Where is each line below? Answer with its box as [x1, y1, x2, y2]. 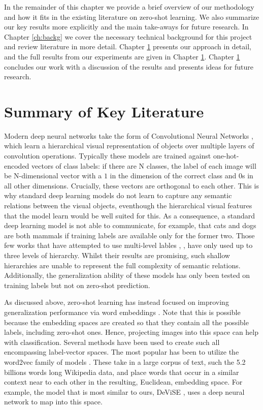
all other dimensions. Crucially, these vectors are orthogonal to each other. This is [4, 180, 259, 191]
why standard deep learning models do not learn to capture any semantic [4, 190, 232, 201]
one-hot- [213, 150, 239, 161]
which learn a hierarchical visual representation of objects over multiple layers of [4, 140, 254, 151]
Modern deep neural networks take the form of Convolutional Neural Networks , [4, 130, 253, 141]
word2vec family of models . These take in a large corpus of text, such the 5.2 [4, 356, 246, 367]
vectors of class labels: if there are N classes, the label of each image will [31, 160, 256, 171]
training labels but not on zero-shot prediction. [4, 279, 150, 290]
